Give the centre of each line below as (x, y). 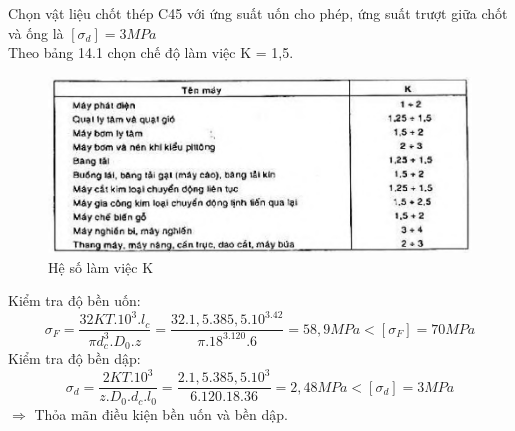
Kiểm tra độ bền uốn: (74, 300)
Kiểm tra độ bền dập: (74, 358)
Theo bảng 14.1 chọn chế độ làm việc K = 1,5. (151, 52)
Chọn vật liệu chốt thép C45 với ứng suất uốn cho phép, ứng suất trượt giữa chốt (258, 13)
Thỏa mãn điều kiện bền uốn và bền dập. (161, 413)
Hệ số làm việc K (101, 266)
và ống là (36, 32)
